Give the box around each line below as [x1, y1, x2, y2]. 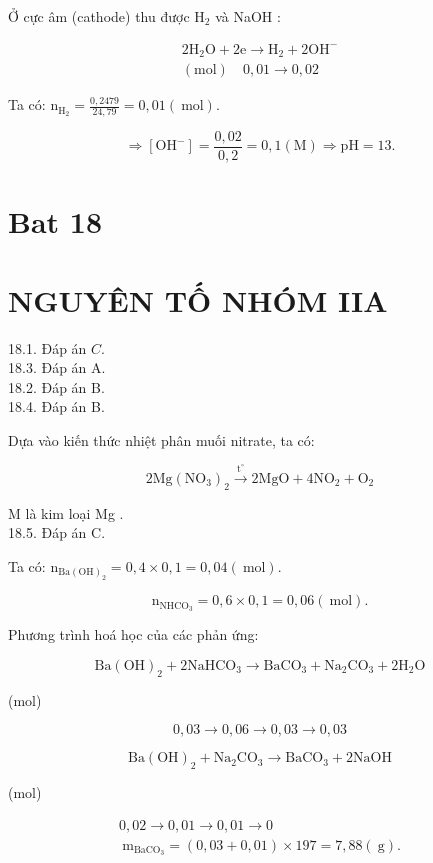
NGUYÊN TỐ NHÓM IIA [8, 279, 388, 320]
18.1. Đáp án [8, 337, 87, 358]
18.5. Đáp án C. [8, 522, 106, 543]
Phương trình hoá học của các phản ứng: [8, 624, 259, 645]
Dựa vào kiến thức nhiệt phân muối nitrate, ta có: [8, 429, 315, 450]
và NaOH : [215, 6, 281, 26]
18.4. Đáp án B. [8, 396, 105, 417]
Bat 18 [8, 201, 102, 242]
